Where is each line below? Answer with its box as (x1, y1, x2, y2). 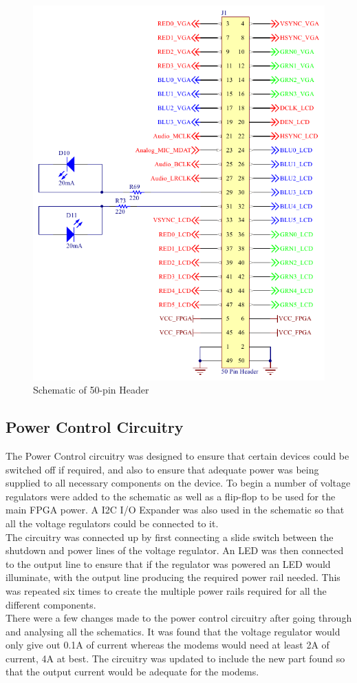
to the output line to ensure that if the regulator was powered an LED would (6, 556, 331, 571)
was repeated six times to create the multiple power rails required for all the (6, 583, 327, 598)
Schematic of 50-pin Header (33, 383, 149, 397)
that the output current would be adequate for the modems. (6, 664, 259, 679)
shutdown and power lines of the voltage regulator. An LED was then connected (6, 543, 344, 558)
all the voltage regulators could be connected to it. (6, 516, 219, 530)
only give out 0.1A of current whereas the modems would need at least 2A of (6, 638, 329, 652)
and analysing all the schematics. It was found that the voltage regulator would (6, 624, 340, 638)
